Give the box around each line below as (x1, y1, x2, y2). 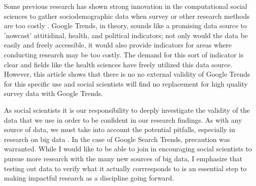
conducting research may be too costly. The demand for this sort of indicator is (4, 49, 244, 59)
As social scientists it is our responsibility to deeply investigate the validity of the (4, 104, 250, 115)
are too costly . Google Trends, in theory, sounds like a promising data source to (4, 20, 247, 31)
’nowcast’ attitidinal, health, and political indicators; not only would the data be (4, 30, 248, 40)
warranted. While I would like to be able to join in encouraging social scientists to (4, 143, 252, 154)
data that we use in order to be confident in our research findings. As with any (4, 114, 242, 125)
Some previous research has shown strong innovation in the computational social (4, 1, 247, 11)
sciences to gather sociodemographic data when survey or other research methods (4, 10, 250, 21)
